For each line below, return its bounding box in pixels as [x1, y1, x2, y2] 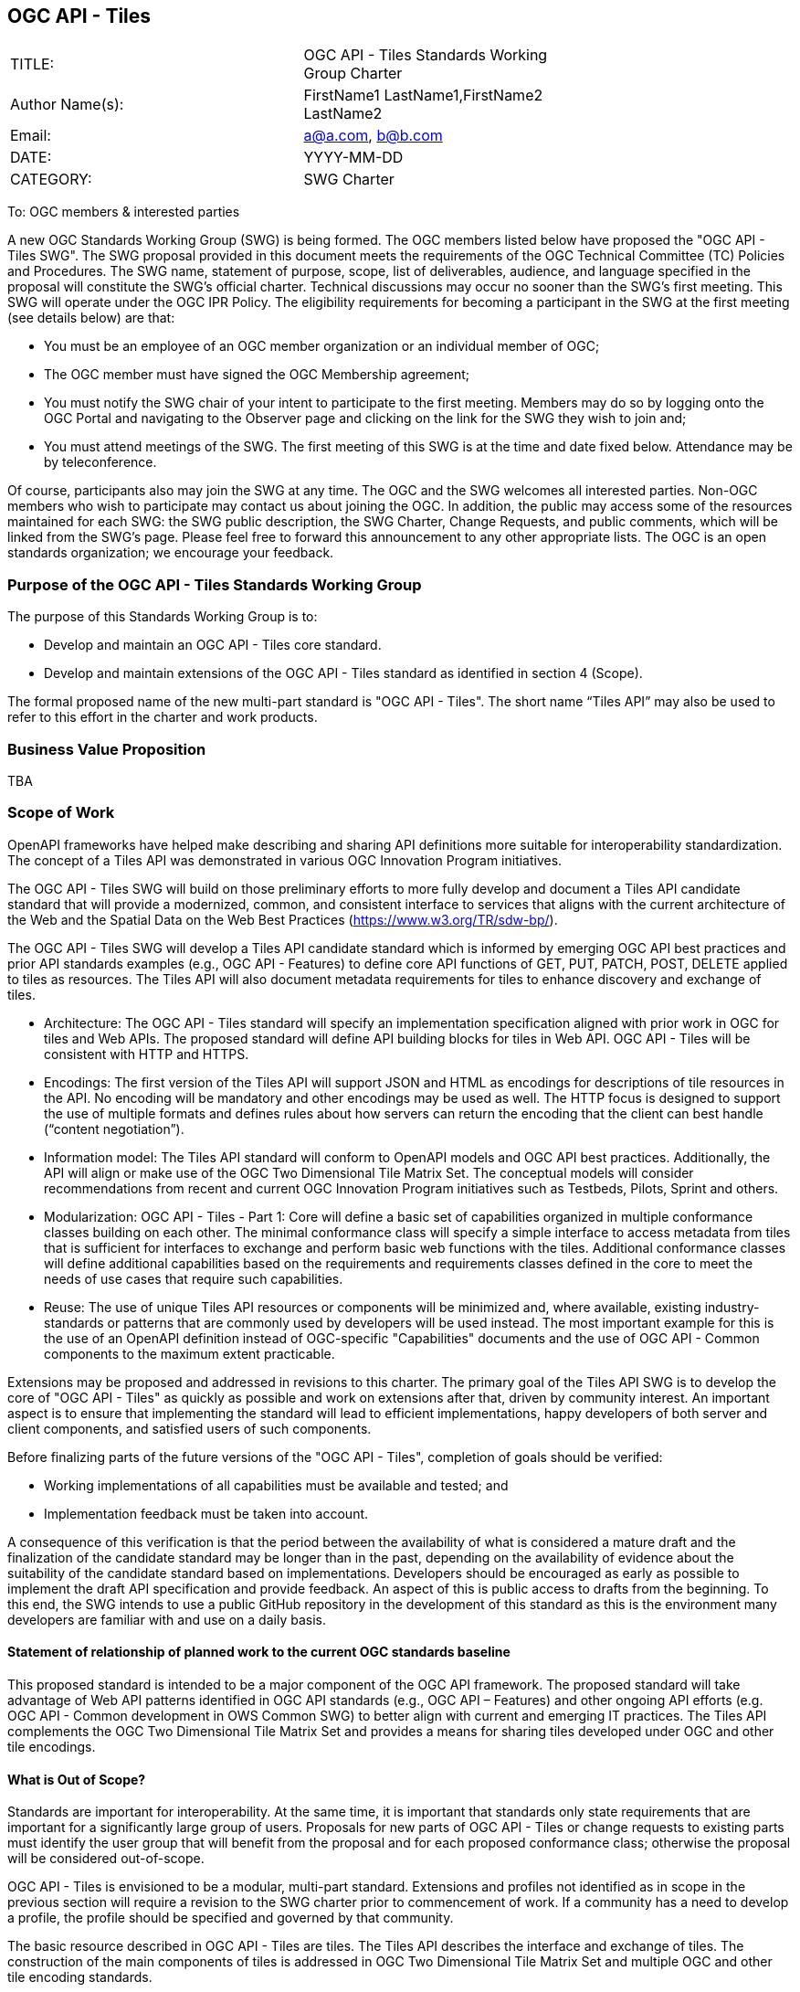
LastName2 [303, 104, 383, 123]
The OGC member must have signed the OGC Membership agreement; [44, 366, 469, 383]
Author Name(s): [10, 95, 124, 114]
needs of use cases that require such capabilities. [44, 1270, 343, 1287]
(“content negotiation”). [44, 1120, 184, 1137]
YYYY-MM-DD [303, 148, 404, 167]
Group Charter [303, 64, 403, 83]
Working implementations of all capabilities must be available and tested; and [44, 1477, 509, 1493]
